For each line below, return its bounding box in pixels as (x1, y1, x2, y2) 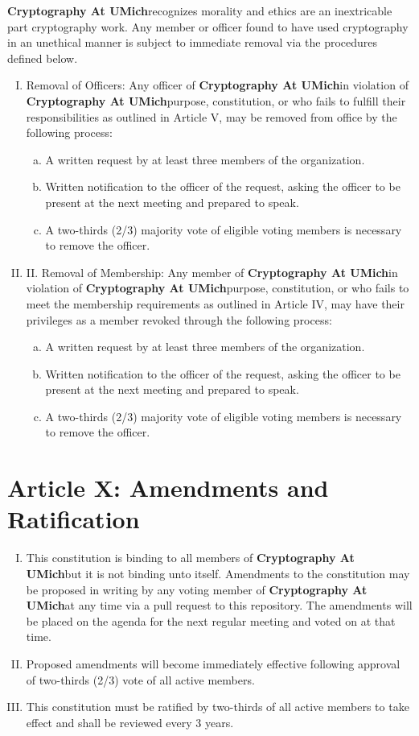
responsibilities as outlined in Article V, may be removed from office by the (26, 108, 397, 125)
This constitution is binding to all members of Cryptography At (26, 549, 355, 566)
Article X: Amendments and (7, 471, 329, 504)
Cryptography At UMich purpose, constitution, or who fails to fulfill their (26, 92, 406, 109)
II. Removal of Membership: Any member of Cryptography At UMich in (26, 263, 398, 280)
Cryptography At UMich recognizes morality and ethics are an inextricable (7, 2, 392, 19)
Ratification (7, 502, 140, 535)
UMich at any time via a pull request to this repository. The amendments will (26, 597, 413, 614)
